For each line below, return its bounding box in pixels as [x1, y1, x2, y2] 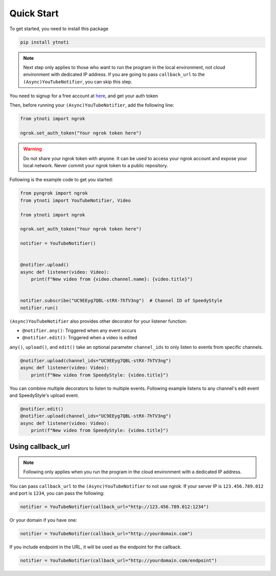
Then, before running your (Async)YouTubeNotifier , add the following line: [9, 102, 174, 108]
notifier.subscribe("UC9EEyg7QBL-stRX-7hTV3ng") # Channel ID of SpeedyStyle [20, 298, 222, 304]
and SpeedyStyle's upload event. [9, 392, 79, 398]
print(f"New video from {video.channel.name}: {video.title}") [31, 276, 193, 282]
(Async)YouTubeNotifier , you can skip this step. [23, 78, 132, 84]
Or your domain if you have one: [9, 517, 78, 523]
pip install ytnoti [20, 39, 69, 45]
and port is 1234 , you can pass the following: [9, 490, 105, 496]
